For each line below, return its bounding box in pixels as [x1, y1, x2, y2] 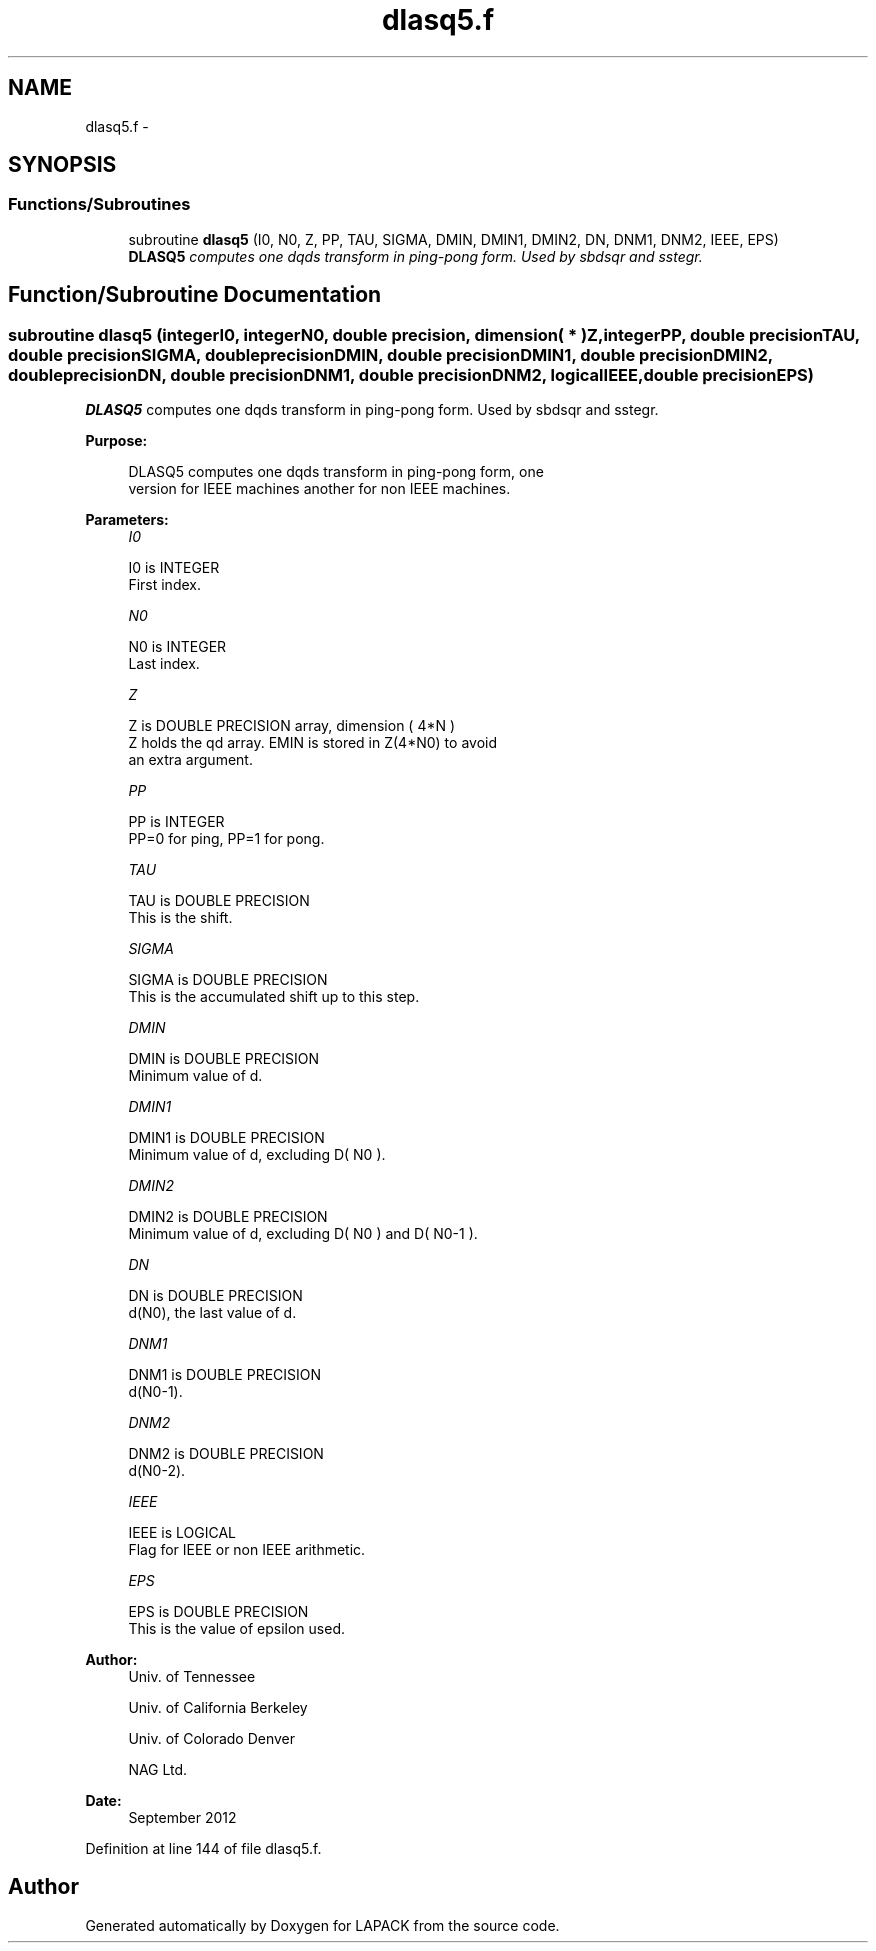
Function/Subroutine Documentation [8, 282, 382, 308]
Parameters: [85, 511, 169, 529]
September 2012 [128, 1809, 237, 1827]
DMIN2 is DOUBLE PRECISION [128, 1208, 328, 1226]
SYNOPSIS [8, 152, 117, 178]
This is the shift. [128, 909, 233, 927]
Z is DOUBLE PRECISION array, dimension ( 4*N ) [128, 717, 456, 735]
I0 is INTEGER [128, 559, 220, 577]
